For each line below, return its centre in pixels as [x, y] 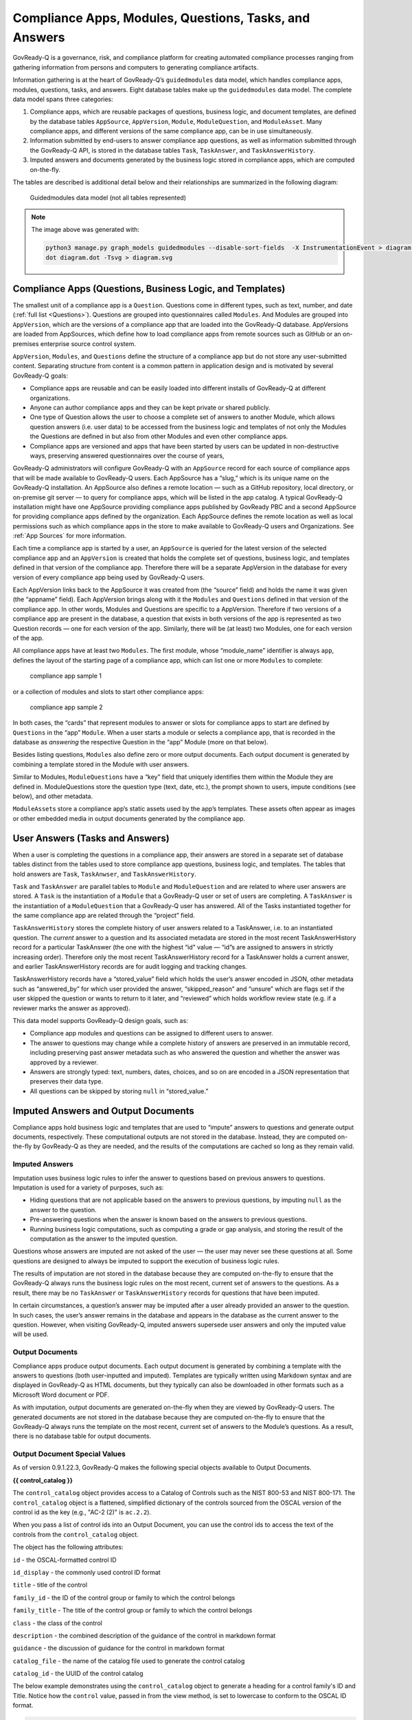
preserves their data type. [66, 1082]
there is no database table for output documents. [82, 1436]
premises [26, 343]
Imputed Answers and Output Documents [104, 1111]
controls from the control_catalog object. [76, 1534]
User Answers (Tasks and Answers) [91, 838]
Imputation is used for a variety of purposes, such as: [88, 1187]
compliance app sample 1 [66, 676]
